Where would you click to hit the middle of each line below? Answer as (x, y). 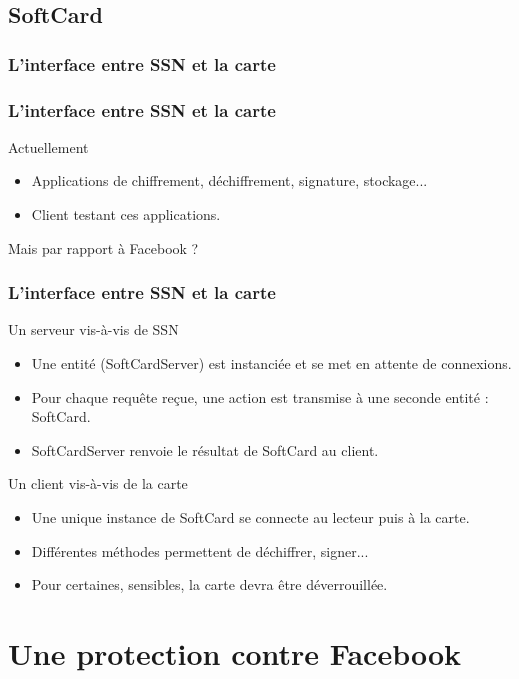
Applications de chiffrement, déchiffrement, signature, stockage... (229, 180)
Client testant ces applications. (126, 214)
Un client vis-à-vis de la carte (98, 483)
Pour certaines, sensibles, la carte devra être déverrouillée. (209, 584)
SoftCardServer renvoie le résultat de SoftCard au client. (205, 449)
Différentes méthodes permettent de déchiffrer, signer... (200, 550)
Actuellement (48, 146)
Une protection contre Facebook (235, 652)
